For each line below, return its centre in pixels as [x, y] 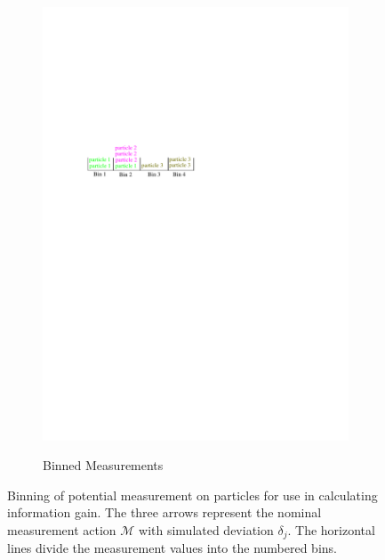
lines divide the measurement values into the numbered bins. [172, 548]
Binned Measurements [103, 465]
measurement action [62, 529]
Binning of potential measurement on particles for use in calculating [192, 495]
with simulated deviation [206, 529]
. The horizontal [331, 529]
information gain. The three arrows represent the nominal [164, 512]
